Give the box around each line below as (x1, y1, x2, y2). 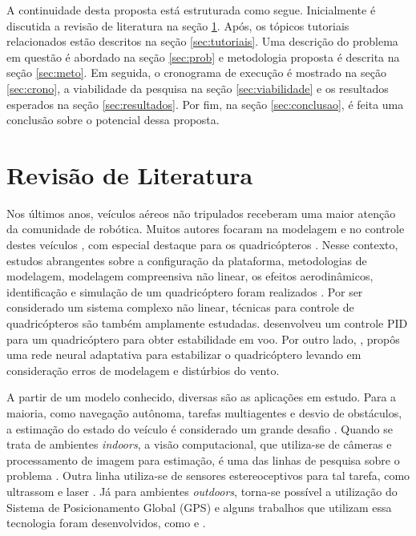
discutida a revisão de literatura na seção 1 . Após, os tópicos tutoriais (6, 17, 349, 34)
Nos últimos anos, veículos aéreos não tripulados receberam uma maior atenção (6, 204, 396, 221)
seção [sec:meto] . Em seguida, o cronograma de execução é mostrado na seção (6, 64, 386, 81)
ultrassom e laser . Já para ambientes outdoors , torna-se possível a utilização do (6, 482, 398, 499)
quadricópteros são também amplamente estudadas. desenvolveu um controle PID (6, 315, 408, 332)
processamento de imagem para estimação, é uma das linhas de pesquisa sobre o (6, 451, 400, 468)
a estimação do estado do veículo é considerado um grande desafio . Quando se (6, 420, 393, 437)
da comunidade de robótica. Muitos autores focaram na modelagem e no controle (6, 220, 405, 237)
